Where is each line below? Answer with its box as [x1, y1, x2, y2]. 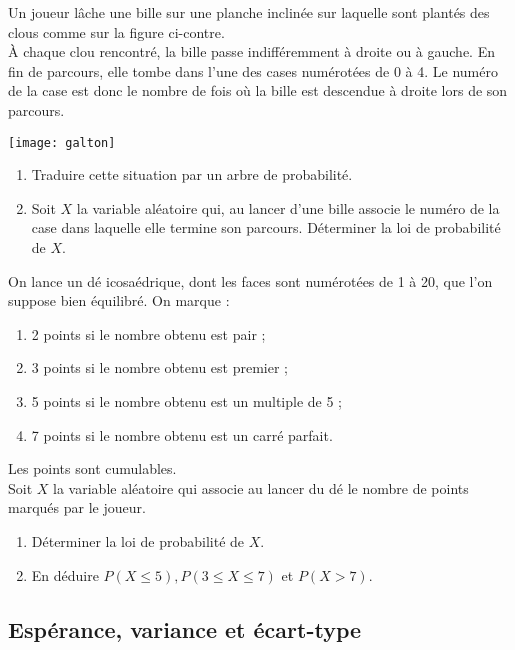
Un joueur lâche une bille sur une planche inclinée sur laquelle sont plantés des [8, 2, 490, 22]
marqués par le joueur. [8, 497, 146, 518]
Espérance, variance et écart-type [8, 613, 362, 644]
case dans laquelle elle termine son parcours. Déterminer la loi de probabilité [31, 217, 501, 238]
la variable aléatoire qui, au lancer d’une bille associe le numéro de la [76, 197, 500, 218]
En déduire [31, 564, 99, 585]
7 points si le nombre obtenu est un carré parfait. [31, 424, 333, 445]
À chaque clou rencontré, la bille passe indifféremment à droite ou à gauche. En [8, 41, 495, 62]
